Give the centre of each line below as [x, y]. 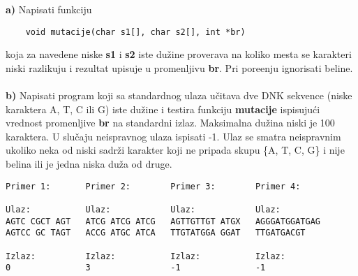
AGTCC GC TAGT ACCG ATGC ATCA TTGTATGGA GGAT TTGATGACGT [156, 233]
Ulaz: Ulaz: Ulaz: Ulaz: [143, 209]
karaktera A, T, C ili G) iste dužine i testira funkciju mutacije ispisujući [163, 109]
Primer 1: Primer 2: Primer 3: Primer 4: [153, 186]
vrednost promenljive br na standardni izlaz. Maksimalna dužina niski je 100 [170, 123]
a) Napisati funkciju [49, 9]
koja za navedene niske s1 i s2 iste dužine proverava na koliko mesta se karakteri [179, 54]
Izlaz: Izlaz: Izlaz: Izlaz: [146, 256]
